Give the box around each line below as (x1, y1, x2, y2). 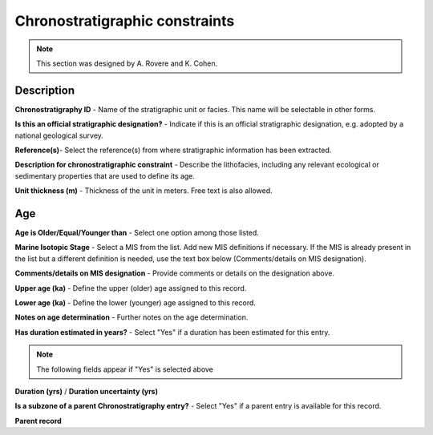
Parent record (14, 416, 62, 425)
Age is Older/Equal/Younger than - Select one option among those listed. (14, 228, 260, 238)
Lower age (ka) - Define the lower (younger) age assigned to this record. (14, 298, 257, 308)
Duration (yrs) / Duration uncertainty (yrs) (14, 387, 158, 396)
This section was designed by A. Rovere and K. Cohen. (36, 58, 218, 68)
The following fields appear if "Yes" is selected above (36, 365, 214, 374)
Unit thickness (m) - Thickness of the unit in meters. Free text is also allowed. (14, 186, 273, 195)
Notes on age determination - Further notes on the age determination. (14, 312, 249, 322)
